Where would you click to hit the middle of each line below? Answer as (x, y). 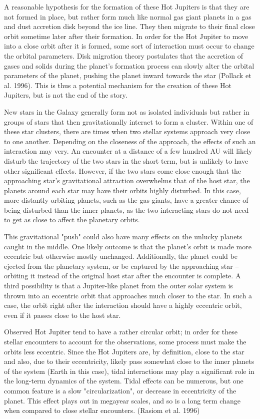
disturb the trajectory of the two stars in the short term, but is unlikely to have (126, 160)
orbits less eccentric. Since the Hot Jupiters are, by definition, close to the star (124, 351)
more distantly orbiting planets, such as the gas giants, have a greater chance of (126, 200)
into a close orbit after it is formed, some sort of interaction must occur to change (129, 46)
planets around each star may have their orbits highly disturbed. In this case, (122, 190)
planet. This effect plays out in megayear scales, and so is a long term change (122, 400)
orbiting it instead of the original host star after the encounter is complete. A (122, 276)
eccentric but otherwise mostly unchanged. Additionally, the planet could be (121, 256)
